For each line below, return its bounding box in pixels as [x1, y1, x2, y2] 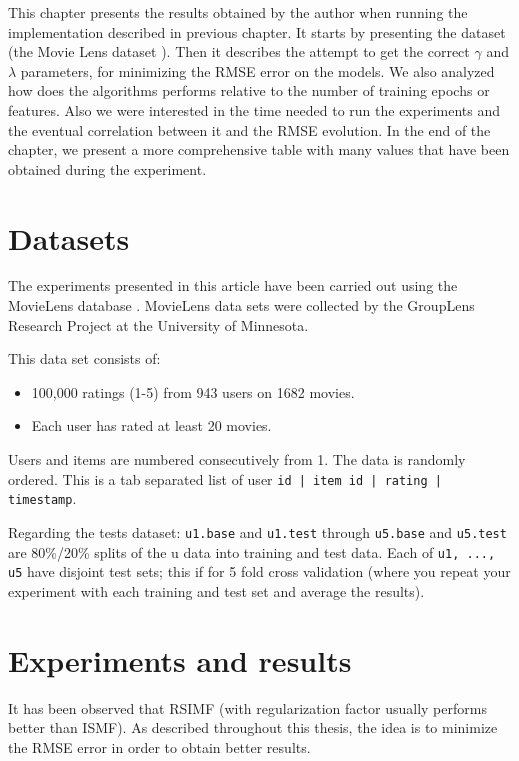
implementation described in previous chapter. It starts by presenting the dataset [8, 21, 506, 42]
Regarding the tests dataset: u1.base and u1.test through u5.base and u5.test [8, 521, 507, 542]
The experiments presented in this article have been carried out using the [8, 275, 458, 296]
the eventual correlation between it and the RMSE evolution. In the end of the [8, 119, 491, 140]
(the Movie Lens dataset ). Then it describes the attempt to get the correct [8, 41, 470, 62]
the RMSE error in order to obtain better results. [8, 736, 311, 757]
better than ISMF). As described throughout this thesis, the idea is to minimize [8, 717, 498, 738]
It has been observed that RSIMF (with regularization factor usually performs [8, 697, 487, 718]
